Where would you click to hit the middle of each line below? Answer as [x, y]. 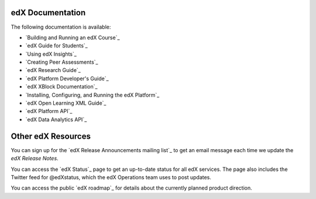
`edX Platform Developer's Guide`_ [67, 78]
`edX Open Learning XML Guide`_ [66, 103]
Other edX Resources [51, 136]
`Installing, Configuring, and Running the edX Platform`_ [92, 95]
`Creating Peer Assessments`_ [62, 62]
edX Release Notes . [35, 159]
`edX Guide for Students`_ [56, 46]
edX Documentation [48, 13]
